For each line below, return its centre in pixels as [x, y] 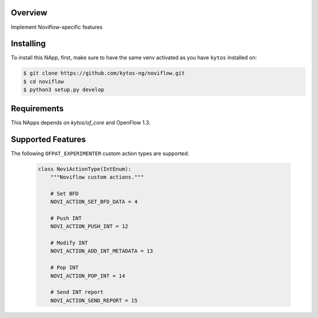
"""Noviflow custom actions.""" [97, 177]
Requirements [37, 108]
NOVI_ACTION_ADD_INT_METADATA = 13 [102, 251]
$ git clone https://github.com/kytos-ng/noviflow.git [104, 73]
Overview [29, 13]
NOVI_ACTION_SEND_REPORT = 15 [94, 300]
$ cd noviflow [44, 81]
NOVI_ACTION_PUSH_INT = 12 [90, 227]
